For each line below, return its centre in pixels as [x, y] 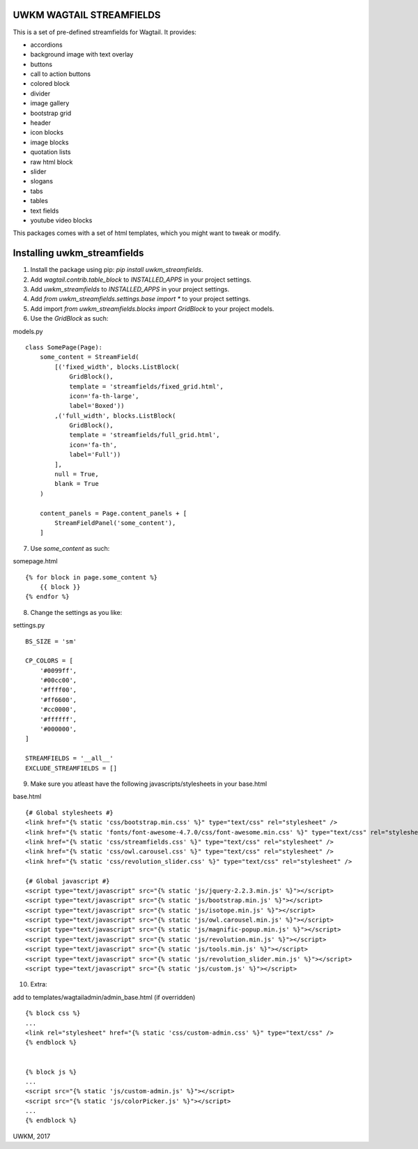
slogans [42, 181]
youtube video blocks [61, 220]
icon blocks [47, 132]
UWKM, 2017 [32, 1136]
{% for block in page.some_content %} [92, 577]
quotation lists [51, 152]
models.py [28, 331]
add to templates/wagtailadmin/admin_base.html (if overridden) [104, 997]
